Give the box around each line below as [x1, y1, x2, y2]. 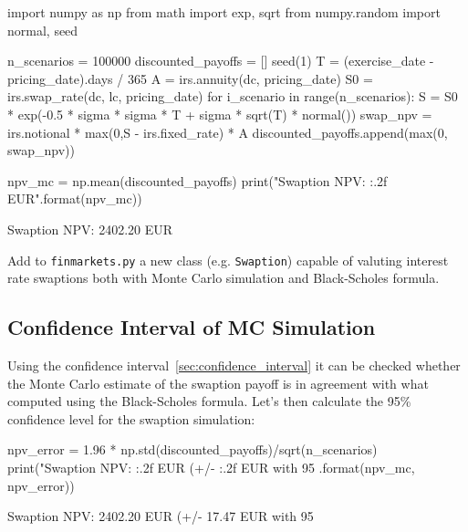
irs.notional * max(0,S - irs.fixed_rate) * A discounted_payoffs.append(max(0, [7, 122, 448, 141]
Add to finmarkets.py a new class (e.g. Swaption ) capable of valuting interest [7, 250, 449, 269]
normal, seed [7, 20, 78, 39]
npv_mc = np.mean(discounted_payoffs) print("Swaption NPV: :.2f [7, 171, 388, 190]
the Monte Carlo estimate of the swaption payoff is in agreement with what [7, 373, 429, 392]
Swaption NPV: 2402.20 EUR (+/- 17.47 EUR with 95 [7, 506, 314, 526]
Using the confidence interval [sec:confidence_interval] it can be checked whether [7, 355, 461, 374]
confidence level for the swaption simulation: [7, 409, 255, 428]
